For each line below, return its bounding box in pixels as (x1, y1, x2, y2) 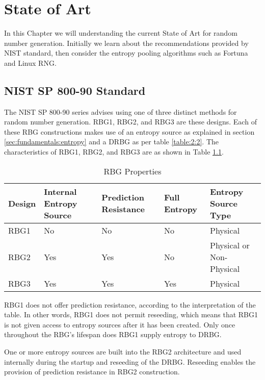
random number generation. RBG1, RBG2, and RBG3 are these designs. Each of (4, 116, 257, 127)
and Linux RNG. (4, 57, 57, 68)
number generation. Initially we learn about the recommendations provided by (4, 37, 249, 48)
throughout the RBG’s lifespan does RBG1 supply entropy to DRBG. (4, 329, 222, 340)
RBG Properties (103, 165, 162, 177)
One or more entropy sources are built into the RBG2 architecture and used (4, 346, 242, 357)
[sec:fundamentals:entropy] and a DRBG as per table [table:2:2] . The (4, 136, 219, 147)
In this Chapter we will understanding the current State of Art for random (4, 28, 237, 38)
